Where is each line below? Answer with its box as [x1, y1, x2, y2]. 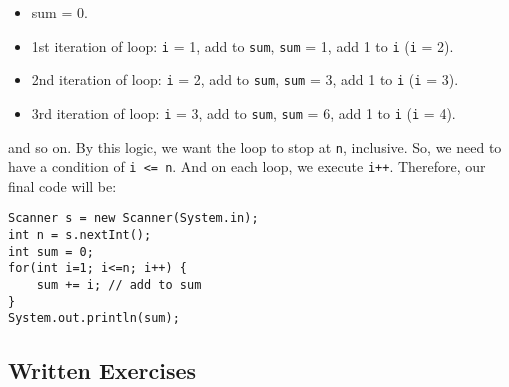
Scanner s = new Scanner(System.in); [8, 211, 259, 226]
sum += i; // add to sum [36, 278, 202, 293]
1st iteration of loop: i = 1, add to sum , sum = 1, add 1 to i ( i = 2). [31, 35, 454, 56]
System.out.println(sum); [8, 311, 180, 326]
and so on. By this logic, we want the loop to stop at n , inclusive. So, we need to [8, 136, 502, 157]
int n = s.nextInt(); [8, 228, 152, 243]
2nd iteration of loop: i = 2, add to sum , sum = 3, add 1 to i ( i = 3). [31, 69, 459, 90]
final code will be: [8, 175, 117, 196]
